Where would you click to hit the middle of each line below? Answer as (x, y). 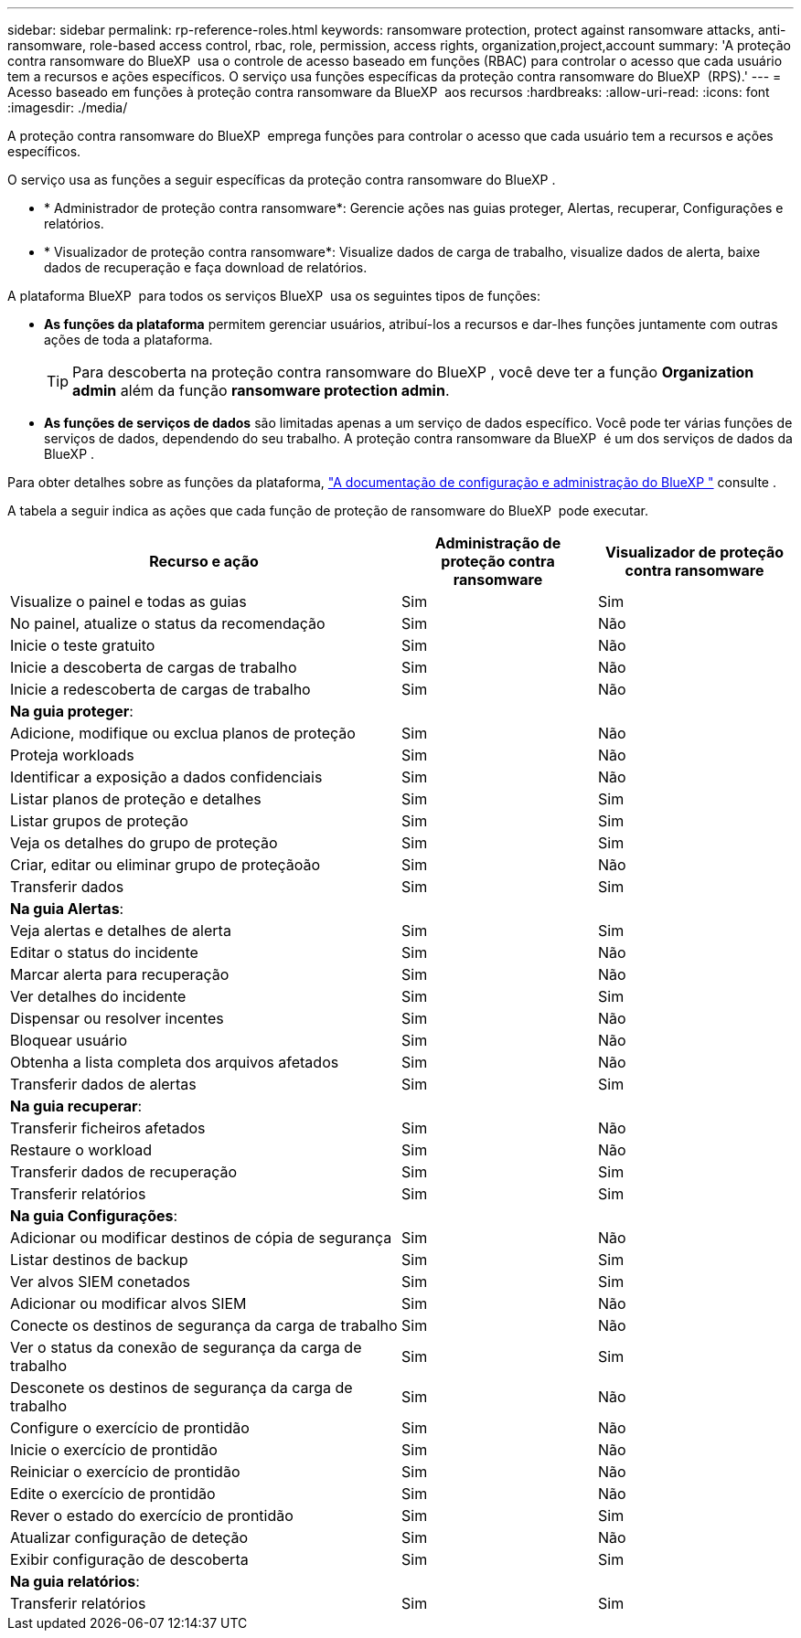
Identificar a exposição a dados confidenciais (166, 777)
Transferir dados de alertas (103, 1084)
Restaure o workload (81, 1150)
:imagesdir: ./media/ (68, 107)
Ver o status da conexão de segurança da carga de (186, 1347)
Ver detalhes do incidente (98, 996)
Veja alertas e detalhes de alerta (121, 931)
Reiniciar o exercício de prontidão (125, 1472)
